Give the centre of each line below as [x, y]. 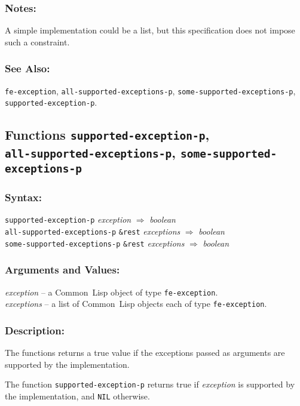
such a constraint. [37, 41]
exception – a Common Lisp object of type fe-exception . [111, 292]
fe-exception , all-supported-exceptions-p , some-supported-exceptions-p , [150, 90]
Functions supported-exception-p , [107, 135]
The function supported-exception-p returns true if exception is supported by [150, 384]
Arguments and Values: [62, 270]
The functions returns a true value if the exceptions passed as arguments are [145, 353]
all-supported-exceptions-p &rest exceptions [93, 231]
